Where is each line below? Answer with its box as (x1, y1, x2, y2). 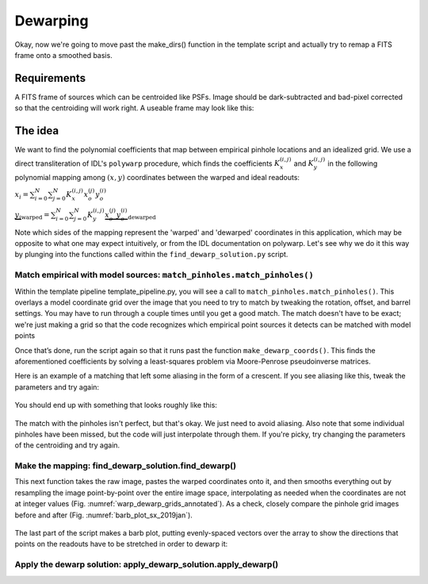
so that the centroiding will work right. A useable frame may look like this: (14, 103, 254, 113)
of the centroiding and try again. (14, 440, 120, 450)
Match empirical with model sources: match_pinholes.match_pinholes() (14, 270, 315, 281)
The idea (14, 124, 59, 138)
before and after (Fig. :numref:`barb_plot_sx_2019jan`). (14, 510, 193, 520)
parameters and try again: (14, 382, 99, 392)
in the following (327, 159, 378, 168)
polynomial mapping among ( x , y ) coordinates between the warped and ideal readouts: (14, 173, 300, 182)
